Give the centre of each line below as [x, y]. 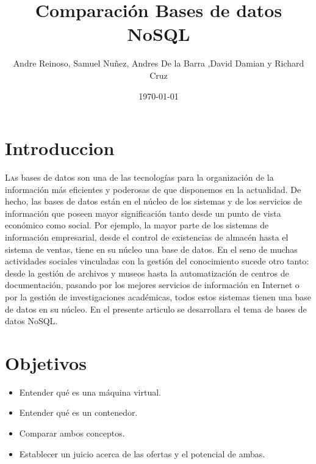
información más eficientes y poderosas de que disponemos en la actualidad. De [153, 189]
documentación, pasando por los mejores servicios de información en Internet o [152, 285]
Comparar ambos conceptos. [72, 433]
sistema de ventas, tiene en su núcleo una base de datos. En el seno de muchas [151, 249]
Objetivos [46, 362]
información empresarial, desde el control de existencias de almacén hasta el [147, 237]
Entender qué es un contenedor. [78, 412]
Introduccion [60, 148]
